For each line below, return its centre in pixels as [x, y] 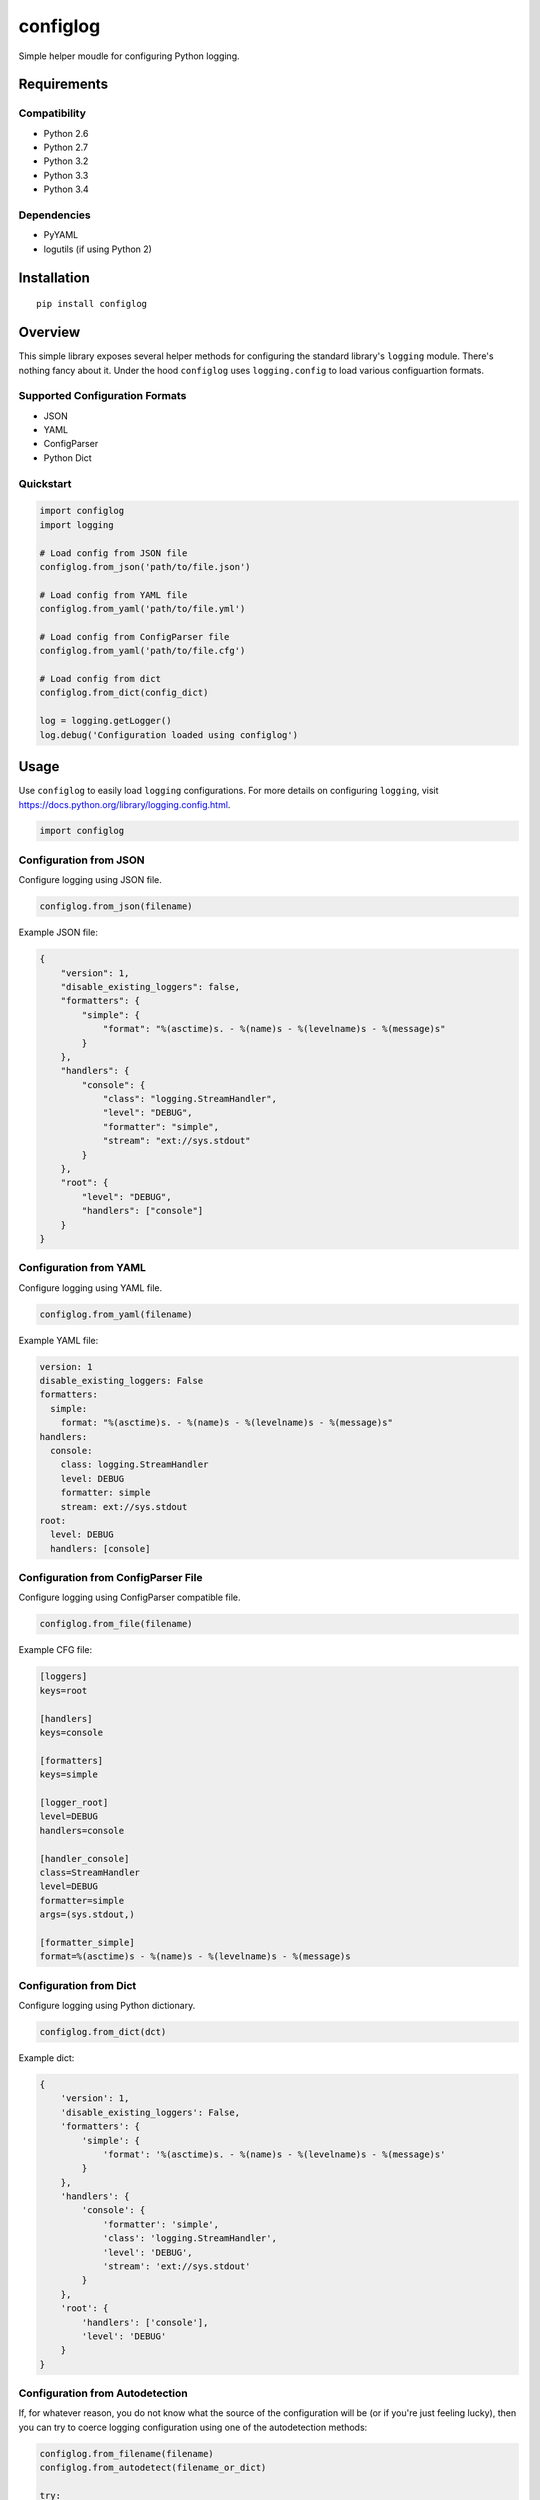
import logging [76, 524]
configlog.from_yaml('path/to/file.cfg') [142, 651]
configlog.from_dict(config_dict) [124, 693]
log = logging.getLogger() [105, 721]
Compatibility [52, 113]
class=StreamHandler [89, 1872]
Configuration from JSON [81, 860]
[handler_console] [84, 1858]
